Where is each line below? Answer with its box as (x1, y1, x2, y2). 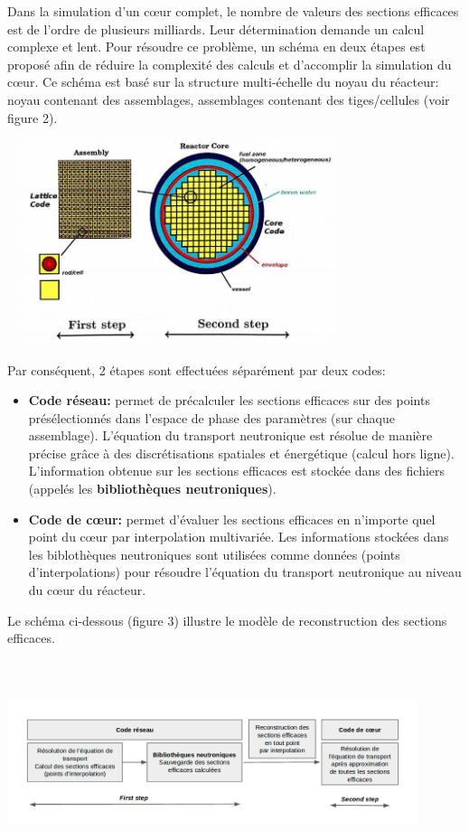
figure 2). (7, 108, 58, 127)
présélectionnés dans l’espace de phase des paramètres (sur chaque (28, 408, 395, 427)
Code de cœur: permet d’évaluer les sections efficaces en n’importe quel (28, 509, 436, 528)
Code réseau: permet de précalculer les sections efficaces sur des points (28, 391, 430, 410)
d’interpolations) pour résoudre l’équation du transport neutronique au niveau (28, 562, 462, 581)
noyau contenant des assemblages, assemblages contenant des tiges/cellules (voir (7, 90, 450, 109)
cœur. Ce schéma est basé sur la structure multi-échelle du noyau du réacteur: (7, 72, 439, 91)
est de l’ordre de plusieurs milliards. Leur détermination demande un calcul (7, 19, 425, 38)
